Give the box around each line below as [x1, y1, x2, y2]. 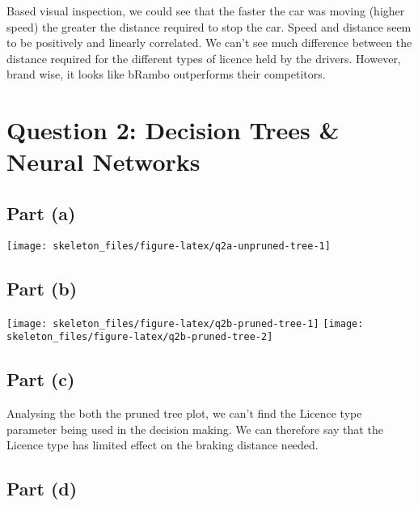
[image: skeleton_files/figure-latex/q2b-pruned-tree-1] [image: [6, 317, 364, 330]
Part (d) [6, 476, 78, 501]
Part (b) [6, 275, 78, 300]
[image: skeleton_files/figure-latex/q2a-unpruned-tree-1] [6, 240, 331, 252]
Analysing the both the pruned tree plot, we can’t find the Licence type [6, 405, 362, 422]
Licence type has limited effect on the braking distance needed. [6, 436, 319, 453]
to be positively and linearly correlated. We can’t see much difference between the [6, 34, 412, 51]
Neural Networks [6, 145, 201, 178]
